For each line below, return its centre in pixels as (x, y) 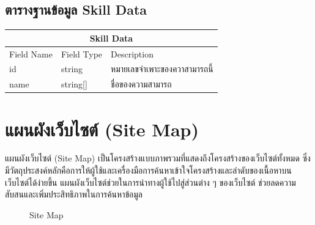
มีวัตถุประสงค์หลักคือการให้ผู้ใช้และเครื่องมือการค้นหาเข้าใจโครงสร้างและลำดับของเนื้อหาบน (148, 170)
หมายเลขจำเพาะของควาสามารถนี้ (162, 69)
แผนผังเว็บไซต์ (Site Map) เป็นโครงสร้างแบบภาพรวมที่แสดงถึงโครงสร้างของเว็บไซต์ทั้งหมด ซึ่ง (158, 158)
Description (132, 53)
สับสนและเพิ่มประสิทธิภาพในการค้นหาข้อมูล (74, 194)
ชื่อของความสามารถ (141, 84)
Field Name (31, 53)
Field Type (82, 53)
